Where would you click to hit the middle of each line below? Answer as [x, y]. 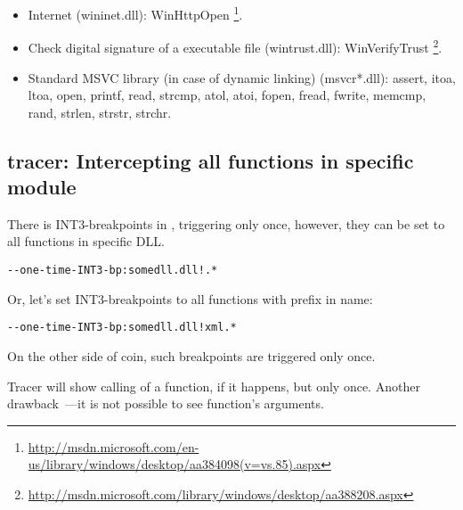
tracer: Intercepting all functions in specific [211, 160]
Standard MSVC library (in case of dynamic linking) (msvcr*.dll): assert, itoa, [242, 77]
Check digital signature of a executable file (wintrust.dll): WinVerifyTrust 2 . [235, 46]
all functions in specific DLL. [86, 241]
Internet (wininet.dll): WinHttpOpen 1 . [135, 13]
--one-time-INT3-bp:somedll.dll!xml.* [122, 328]
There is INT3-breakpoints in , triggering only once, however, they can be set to [226, 223]
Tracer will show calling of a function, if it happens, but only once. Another [214, 386]
